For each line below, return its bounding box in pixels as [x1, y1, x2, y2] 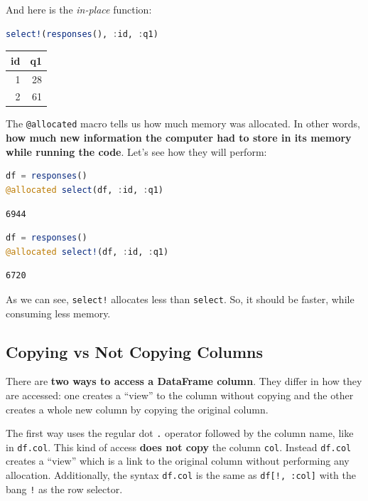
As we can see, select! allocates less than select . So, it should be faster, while [6, 291, 355, 306]
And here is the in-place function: [6, 2, 152, 16]
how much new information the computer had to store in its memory [6, 130, 352, 145]
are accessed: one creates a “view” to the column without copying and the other [6, 387, 354, 402]
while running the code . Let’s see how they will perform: [6, 144, 267, 159]
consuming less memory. [6, 305, 111, 320]
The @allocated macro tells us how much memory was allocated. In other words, [6, 116, 360, 131]
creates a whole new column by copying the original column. [6, 401, 269, 416]
